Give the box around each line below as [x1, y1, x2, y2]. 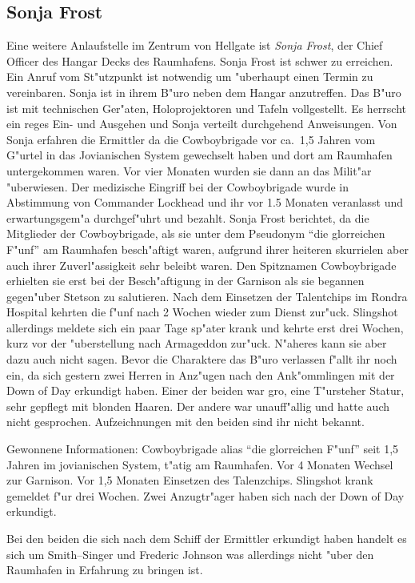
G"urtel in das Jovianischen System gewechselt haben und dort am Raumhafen [6, 147, 393, 163]
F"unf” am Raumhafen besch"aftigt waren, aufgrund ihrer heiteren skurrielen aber [6, 240, 409, 257]
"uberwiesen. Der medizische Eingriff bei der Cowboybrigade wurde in [6, 178, 349, 195]
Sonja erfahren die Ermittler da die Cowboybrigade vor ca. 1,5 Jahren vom [6, 131, 376, 147]
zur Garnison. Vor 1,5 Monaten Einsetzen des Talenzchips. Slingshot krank [6, 472, 373, 489]
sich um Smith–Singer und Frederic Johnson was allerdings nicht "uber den [6, 545, 374, 562]
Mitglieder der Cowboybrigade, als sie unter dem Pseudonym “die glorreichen [6, 225, 385, 242]
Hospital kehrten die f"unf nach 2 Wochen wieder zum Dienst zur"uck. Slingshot [6, 304, 398, 320]
